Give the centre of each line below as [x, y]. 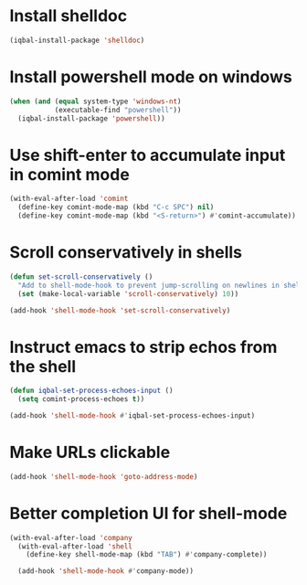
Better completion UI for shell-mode [148, 513]
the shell [43, 366]
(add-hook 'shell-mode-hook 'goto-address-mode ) [104, 476]
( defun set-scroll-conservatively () [81, 277]
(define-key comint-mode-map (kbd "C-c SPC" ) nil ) [116, 207]
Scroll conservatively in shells [126, 253]
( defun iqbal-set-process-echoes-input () [91, 391]
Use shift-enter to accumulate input [148, 155]
